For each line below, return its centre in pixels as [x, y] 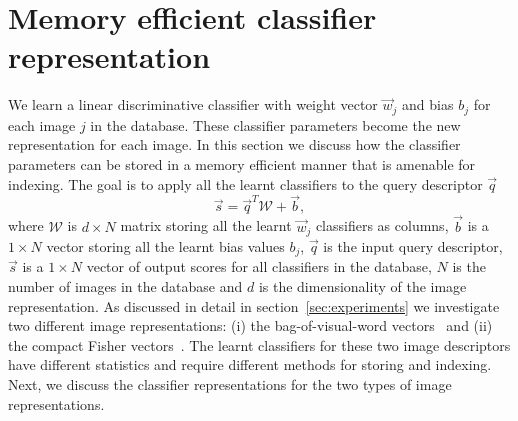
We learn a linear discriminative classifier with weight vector [193, 104]
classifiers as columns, [382, 225]
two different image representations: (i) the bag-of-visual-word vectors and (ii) [250, 325]
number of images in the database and [125, 286]
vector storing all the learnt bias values [165, 246]
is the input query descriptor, [413, 246]
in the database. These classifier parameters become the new [275, 124]
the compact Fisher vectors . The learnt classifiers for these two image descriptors [259, 344]
